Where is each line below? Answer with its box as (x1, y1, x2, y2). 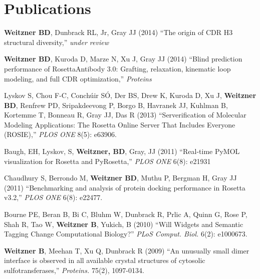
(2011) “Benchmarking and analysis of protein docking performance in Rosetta (4, 182, 245, 192)
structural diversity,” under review (4, 36, 109, 47)
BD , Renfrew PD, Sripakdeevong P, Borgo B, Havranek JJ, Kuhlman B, (4, 99, 228, 110)
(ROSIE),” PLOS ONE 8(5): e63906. (4, 129, 117, 139)
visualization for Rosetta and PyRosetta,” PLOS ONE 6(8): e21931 (4, 155, 211, 166)
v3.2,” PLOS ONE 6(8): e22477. (4, 192, 103, 202)
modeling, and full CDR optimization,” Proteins (4, 73, 152, 83)
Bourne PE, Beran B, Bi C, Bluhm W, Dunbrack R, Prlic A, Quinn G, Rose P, (4, 209, 247, 219)
